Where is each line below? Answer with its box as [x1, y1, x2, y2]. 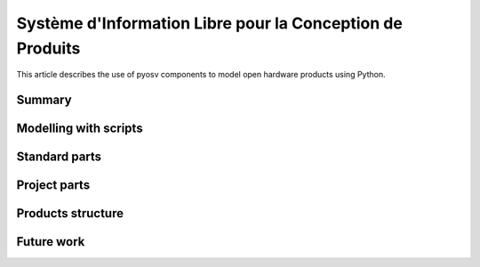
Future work [16, 234, 85, 249]
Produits [16, 38, 81, 58]
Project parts [16, 178, 91, 193]
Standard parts [16, 150, 102, 165]
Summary [16, 93, 72, 108]
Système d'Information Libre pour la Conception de [16, 13, 404, 33]
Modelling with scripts [16, 121, 143, 136]
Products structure [16, 206, 124, 222]
